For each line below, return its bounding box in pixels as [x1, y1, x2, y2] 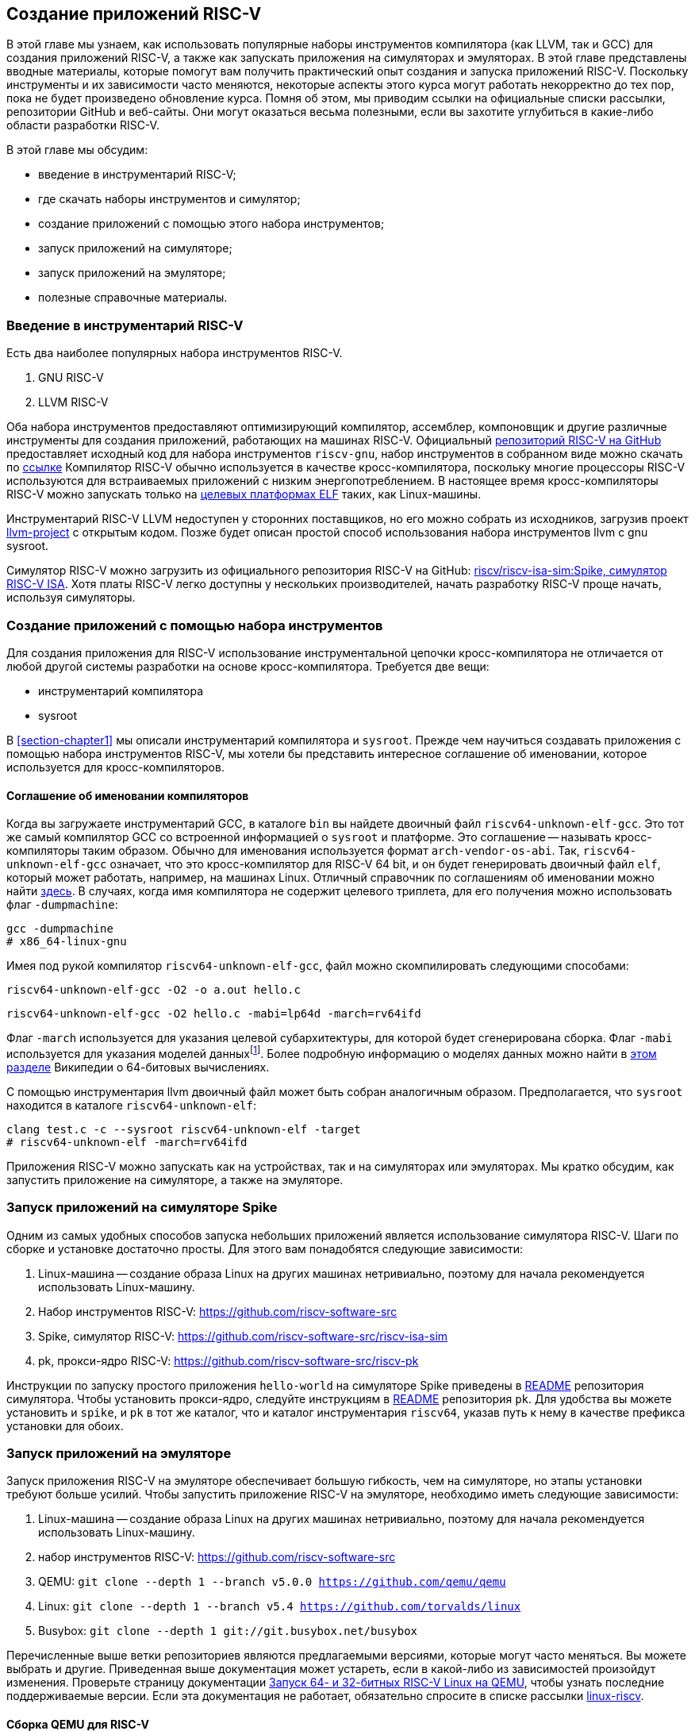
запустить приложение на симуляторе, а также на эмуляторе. [6, 1172, 344, 1187]
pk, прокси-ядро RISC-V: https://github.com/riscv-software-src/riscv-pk [38, 1353, 419, 1367]
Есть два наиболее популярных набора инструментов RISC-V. [6, 346, 343, 360]
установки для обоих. [6, 1418, 124, 1433]
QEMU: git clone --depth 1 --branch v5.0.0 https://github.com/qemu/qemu [38, 1575, 506, 1589]
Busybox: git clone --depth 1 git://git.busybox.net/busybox [38, 1624, 418, 1638]
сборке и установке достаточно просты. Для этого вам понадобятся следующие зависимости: [6, 1241, 524, 1256]
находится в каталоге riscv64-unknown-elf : [6, 1098, 256, 1112]
